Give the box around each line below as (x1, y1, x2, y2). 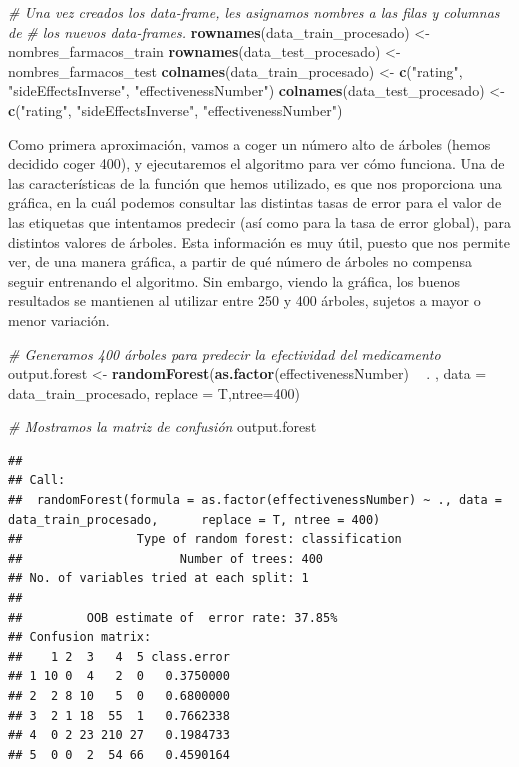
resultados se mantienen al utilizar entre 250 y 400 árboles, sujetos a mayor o (8, 290, 481, 311)
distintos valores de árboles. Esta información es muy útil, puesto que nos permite (8, 231, 510, 252)
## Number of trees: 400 (8, 551, 323, 566)
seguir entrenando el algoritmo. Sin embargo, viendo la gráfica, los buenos (8, 270, 460, 291)
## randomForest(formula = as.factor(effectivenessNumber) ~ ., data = (8, 493, 502, 508)
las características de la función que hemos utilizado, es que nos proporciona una (8, 172, 502, 193)
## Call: (8, 473, 66, 488)
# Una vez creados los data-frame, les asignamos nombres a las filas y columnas (8, 2, 500, 22)
